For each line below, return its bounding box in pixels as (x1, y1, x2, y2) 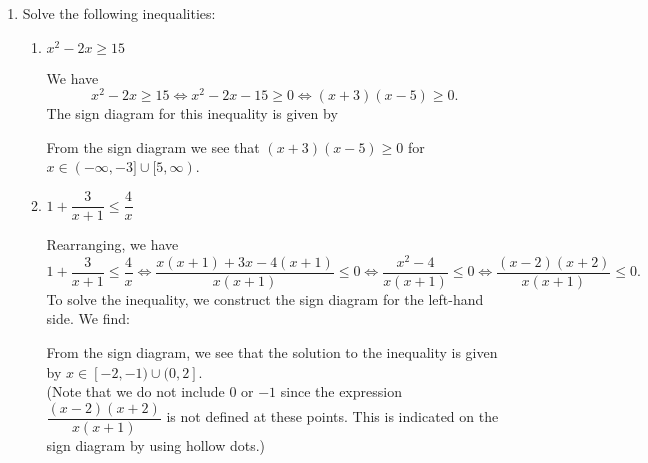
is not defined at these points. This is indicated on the (166, 406, 499, 427)
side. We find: (46, 308, 130, 329)
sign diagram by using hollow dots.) (46, 434, 266, 455)
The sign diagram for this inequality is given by (46, 103, 338, 124)
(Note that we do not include (46, 381, 225, 402)
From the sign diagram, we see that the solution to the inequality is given (46, 342, 498, 363)
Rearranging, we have (46, 234, 179, 255)
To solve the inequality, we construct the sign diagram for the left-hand (46, 288, 484, 309)
